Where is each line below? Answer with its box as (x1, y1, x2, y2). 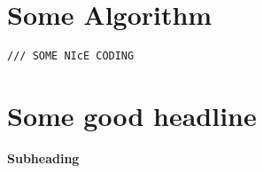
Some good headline (7, 97, 257, 133)
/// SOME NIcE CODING (7, 50, 135, 63)
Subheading (7, 148, 80, 167)
